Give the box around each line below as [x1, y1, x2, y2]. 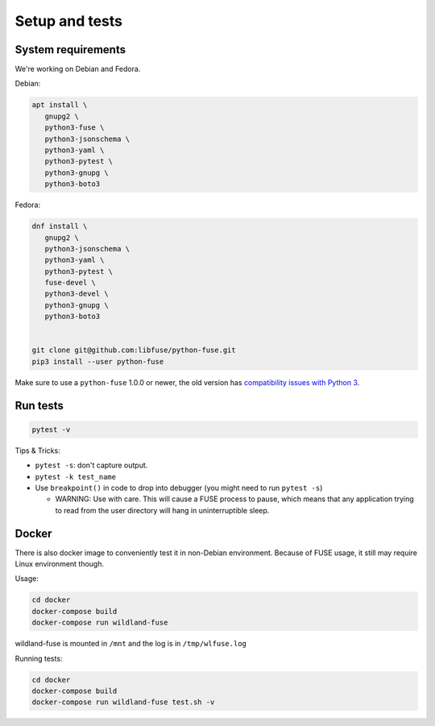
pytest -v [31, 425, 71, 434]
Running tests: [14, 653, 63, 663]
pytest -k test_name [35, 472, 117, 481]
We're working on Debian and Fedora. [14, 64, 141, 74]
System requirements [14, 43, 126, 56]
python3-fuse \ [44, 123, 105, 132]
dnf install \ [31, 222, 88, 231]
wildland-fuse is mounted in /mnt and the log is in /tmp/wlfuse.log [14, 639, 247, 649]
